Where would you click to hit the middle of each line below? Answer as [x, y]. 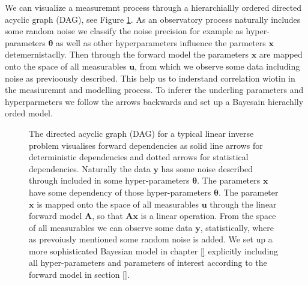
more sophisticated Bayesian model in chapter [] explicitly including [154, 250]
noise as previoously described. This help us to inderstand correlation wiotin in [150, 78]
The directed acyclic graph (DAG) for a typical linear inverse [141, 133]
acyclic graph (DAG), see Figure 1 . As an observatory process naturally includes [153, 19]
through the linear [243, 204]
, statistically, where [237, 227]
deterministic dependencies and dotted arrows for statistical [139, 157]
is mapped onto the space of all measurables [118, 204]
